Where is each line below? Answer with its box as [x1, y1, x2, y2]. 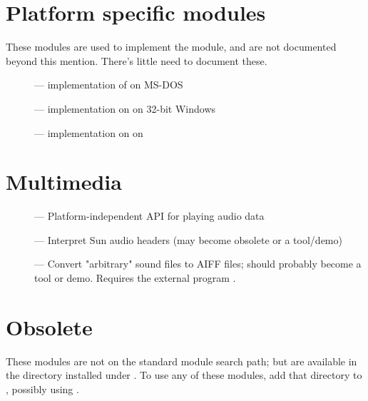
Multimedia [6, 167, 122, 196]
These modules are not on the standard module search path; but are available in [6, 353, 357, 368]
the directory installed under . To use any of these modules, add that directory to [6, 367, 362, 382]
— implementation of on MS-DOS [34, 77, 183, 92]
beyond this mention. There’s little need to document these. [6, 53, 267, 68]
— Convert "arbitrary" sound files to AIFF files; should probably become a [34, 256, 362, 271]
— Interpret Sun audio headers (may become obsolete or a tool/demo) [34, 232, 342, 247]
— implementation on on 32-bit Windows [34, 101, 216, 116]
